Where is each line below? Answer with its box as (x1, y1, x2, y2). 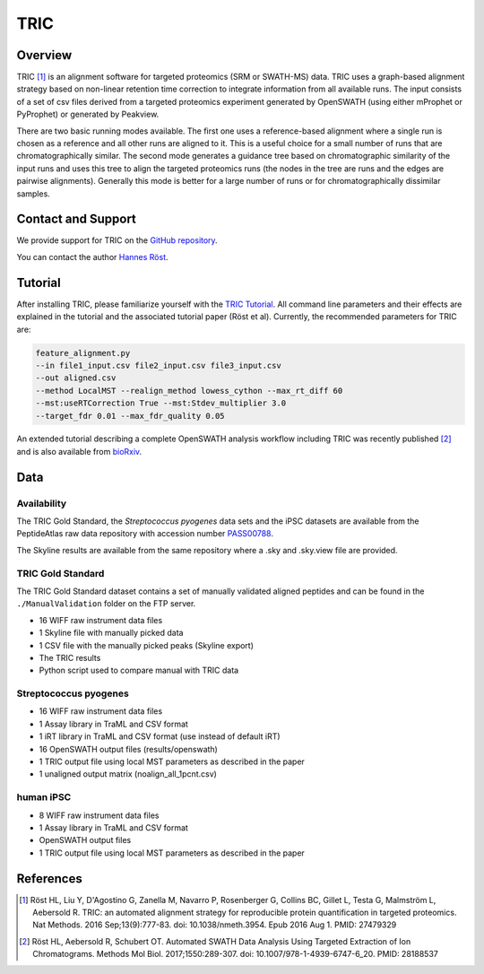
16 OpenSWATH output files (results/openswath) (39, 744, 219, 754)
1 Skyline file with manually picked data (39, 628, 184, 639)
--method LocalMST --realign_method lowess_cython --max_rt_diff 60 (35, 386, 343, 396)
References (16, 871, 82, 886)
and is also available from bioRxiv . (16, 446, 143, 457)
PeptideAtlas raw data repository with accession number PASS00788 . (16, 528, 273, 539)
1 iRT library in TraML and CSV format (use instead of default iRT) (39, 731, 281, 742)
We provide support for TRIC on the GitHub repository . (16, 235, 219, 246)
